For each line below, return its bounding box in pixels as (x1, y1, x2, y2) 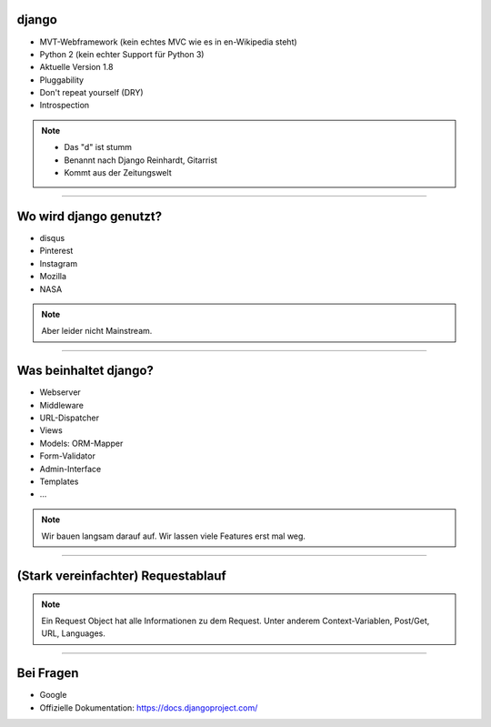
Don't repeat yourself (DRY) (39, 87, 145, 98)
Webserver (39, 387, 81, 398)
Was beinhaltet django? (16, 363, 155, 379)
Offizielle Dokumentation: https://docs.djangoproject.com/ (39, 702, 258, 713)
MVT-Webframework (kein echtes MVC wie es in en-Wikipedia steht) (39, 36, 297, 47)
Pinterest (39, 246, 74, 257)
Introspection (39, 100, 90, 111)
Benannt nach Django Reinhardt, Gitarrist (64, 155, 218, 166)
